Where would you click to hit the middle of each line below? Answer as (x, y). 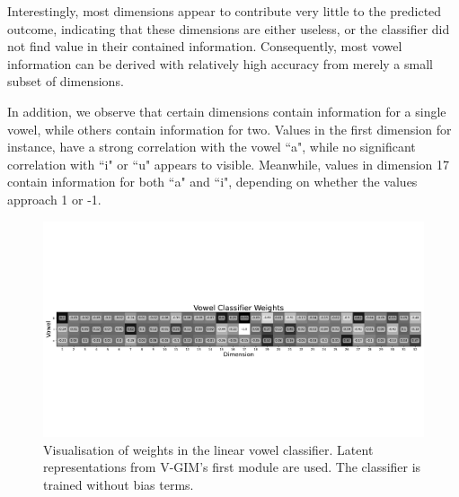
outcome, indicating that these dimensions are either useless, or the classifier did (229, 28)
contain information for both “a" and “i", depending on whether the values (212, 182)
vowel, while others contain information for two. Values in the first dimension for (229, 129)
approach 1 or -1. (54, 199)
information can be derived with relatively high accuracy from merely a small (220, 63)
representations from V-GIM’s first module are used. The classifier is (232, 467)
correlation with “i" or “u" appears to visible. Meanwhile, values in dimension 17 (228, 164)
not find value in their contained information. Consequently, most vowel (205, 46)
